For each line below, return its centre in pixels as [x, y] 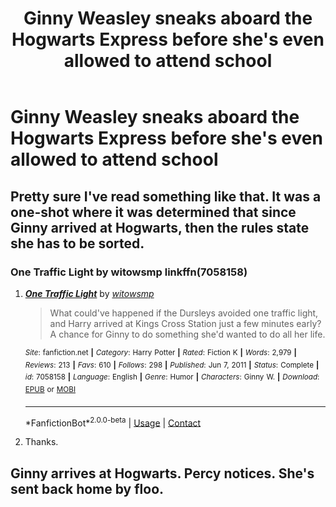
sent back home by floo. [87, 488]
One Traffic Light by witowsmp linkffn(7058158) [129, 272]
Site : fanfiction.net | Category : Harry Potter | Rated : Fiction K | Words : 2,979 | [160, 352]
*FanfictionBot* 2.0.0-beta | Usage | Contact [113, 422]
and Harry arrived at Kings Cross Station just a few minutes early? [185, 323]
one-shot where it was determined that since [153, 212]
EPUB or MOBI [50, 389]
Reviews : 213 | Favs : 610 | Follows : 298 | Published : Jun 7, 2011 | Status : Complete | [172, 365]
